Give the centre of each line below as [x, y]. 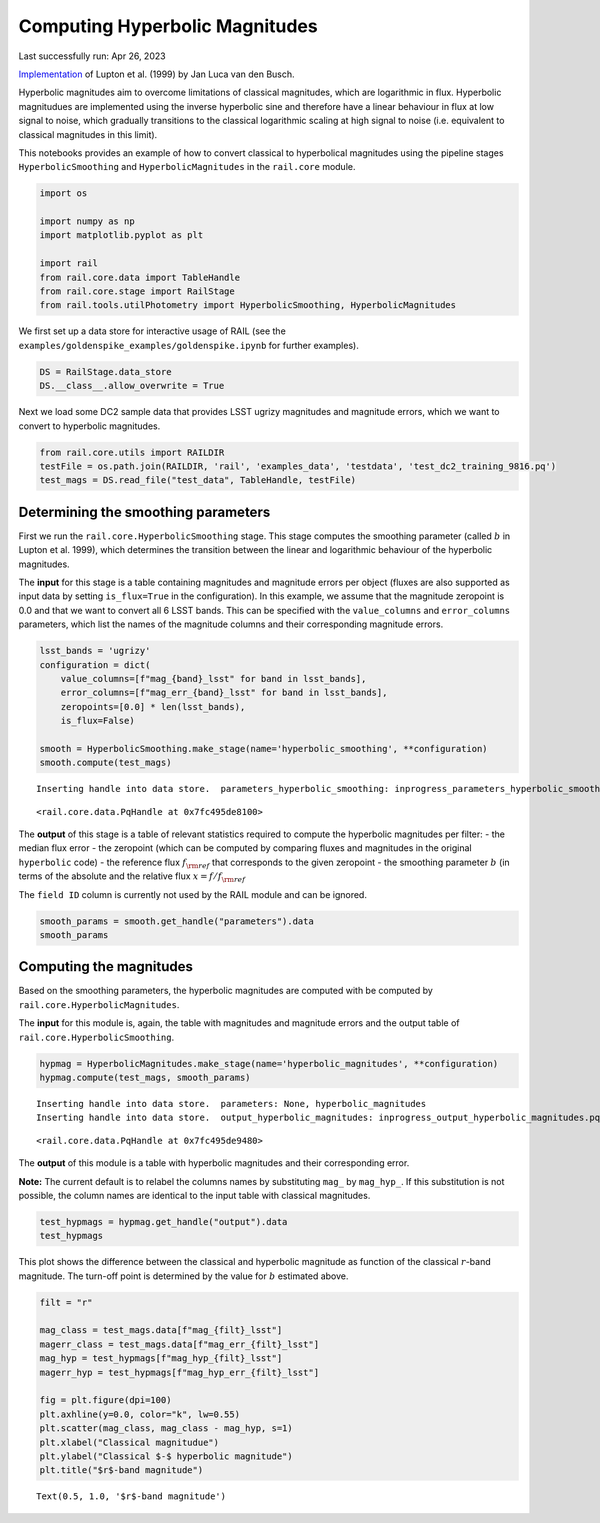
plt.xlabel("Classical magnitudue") [129, 1442]
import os [63, 193]
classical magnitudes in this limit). [88, 134]
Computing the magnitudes [106, 966]
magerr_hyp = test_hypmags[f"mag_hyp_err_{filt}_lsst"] [179, 1372]
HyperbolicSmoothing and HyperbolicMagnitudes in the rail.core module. [187, 167]
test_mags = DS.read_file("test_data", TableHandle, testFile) [198, 480]
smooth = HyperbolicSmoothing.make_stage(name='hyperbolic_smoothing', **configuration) [264, 748]
